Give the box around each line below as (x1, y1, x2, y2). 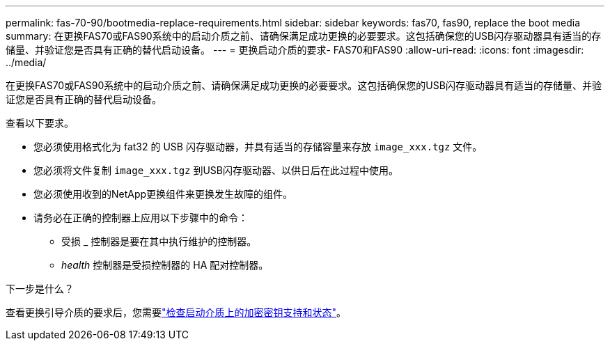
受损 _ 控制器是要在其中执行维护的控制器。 (61, 235, 257, 247)
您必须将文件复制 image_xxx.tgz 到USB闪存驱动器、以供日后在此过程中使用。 (33, 164, 399, 176)
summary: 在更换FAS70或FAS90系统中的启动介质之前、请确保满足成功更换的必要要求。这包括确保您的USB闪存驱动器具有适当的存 (6, 30, 602, 42)
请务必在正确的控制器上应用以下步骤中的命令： (33, 212, 248, 223)
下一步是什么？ (6, 283, 74, 294)
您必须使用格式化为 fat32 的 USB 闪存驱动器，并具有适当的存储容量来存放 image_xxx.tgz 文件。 (33, 141, 483, 152)
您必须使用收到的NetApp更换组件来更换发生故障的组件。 (33, 188, 293, 200)
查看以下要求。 (6, 117, 74, 129)
